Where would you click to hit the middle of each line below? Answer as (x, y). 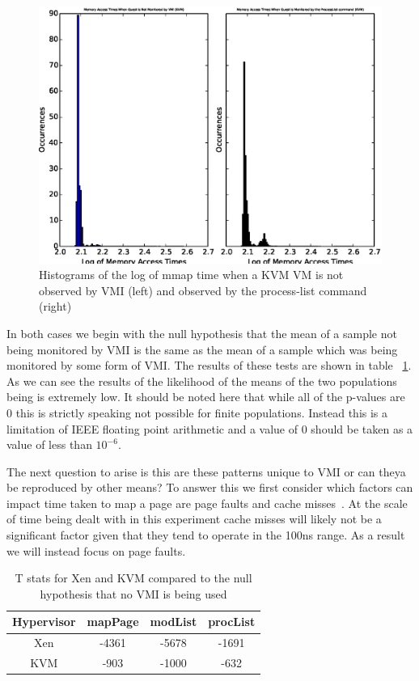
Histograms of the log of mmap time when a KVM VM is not (191, 275)
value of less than (49, 444)
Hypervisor (44, 622)
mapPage (113, 622)
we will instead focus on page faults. (96, 550)
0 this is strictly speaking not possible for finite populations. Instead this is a (197, 412)
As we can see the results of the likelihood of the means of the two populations (202, 381)
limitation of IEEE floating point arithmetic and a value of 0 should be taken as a (210, 428)
